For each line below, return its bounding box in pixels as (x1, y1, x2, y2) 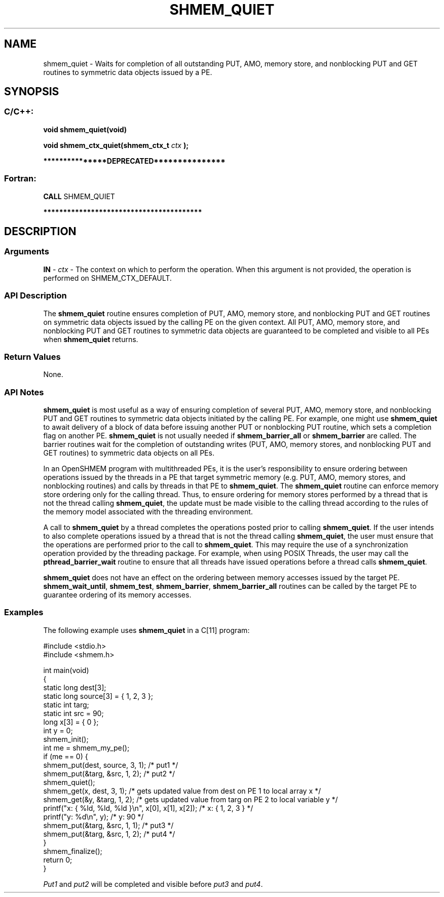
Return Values (4, 351, 61, 362)
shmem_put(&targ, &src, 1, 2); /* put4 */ (43, 829, 175, 838)
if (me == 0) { (43, 752, 88, 761)
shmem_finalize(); (43, 846, 102, 855)
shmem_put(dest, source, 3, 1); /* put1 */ (43, 760, 178, 769)
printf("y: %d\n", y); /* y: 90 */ (43, 812, 144, 821)
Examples (4, 607, 44, 618)
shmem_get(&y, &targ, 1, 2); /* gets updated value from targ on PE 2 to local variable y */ (43, 795, 338, 804)
